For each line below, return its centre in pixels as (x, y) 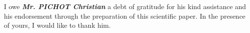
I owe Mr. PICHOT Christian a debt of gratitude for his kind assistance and (125, 6)
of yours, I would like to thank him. (57, 25)
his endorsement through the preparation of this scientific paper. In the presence (125, 16)
